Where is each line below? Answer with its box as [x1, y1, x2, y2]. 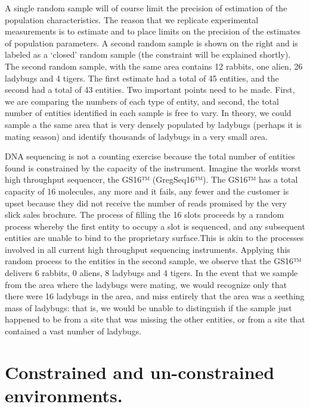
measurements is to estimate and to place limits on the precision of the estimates [5, 25, 301, 37]
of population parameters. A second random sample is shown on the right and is [5, 36, 298, 49]
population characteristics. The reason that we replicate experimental [5, 13, 259, 26]
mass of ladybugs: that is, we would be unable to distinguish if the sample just [5, 301, 292, 314]
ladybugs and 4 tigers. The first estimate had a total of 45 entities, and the [5, 71, 279, 84]
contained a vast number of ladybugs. [5, 325, 142, 337]
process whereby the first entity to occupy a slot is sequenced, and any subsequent [5, 220, 305, 232]
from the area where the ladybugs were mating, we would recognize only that [5, 278, 287, 290]
